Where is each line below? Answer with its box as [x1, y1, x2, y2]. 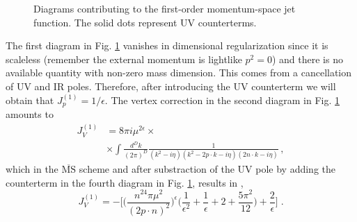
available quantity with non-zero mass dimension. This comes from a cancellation [6, 65, 352, 80]
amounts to [6, 107, 54, 121]
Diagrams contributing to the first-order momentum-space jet [33, 1, 296, 15]
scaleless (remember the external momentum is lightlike [6, 51, 242, 66]
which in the [6, 162, 58, 176]
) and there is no [271, 51, 343, 66]
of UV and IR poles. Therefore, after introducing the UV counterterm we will [6, 78, 336, 93]
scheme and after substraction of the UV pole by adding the [79, 162, 335, 176]
